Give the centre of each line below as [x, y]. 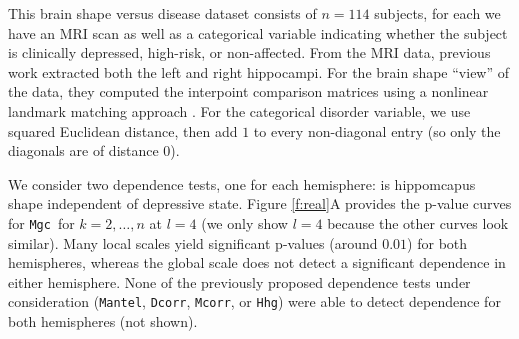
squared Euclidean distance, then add [123, 130]
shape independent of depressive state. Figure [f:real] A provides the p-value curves [260, 203]
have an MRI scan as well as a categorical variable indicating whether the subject [258, 32]
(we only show [244, 222]
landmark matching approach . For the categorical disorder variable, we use [239, 110]
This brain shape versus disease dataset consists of [162, 13]
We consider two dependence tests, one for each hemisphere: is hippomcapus [242, 183]
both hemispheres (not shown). [103, 321]
